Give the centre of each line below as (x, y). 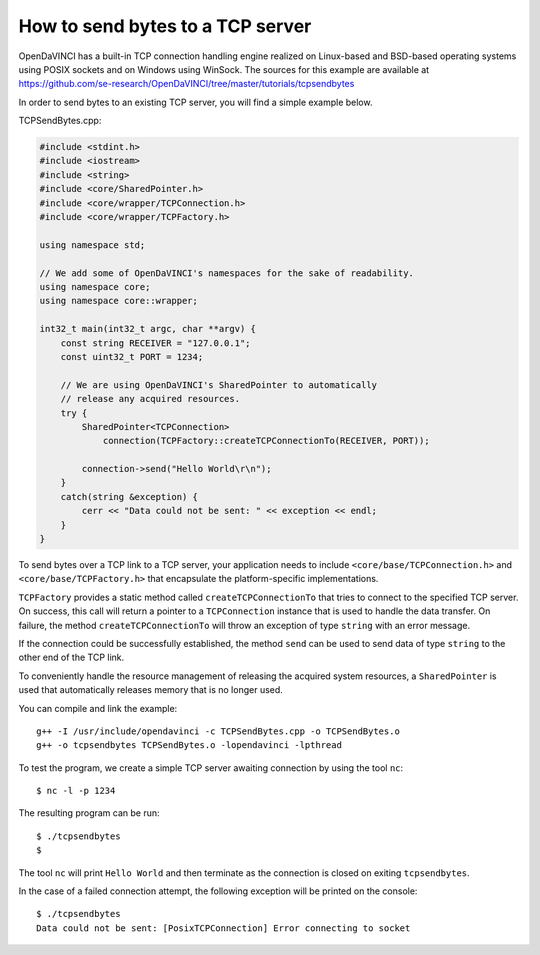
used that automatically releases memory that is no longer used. (151, 690)
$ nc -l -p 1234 (76, 791)
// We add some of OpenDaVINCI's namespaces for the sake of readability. (227, 273)
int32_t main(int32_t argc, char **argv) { (148, 329)
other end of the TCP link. (71, 657)
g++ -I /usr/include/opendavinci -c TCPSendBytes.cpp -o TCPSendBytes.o (218, 731)
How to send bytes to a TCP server (165, 26)
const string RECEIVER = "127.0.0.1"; (155, 343)
